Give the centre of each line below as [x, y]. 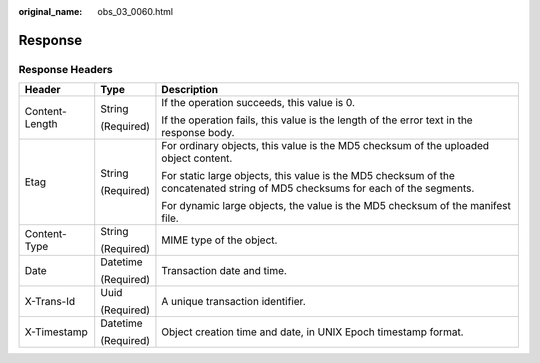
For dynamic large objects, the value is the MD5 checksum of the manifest [336, 206]
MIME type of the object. [219, 240]
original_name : [50, 11]
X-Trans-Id [50, 302]
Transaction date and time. [224, 271]
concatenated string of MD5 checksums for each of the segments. [318, 188]
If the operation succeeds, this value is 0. [258, 103]
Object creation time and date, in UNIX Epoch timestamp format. [312, 332]
